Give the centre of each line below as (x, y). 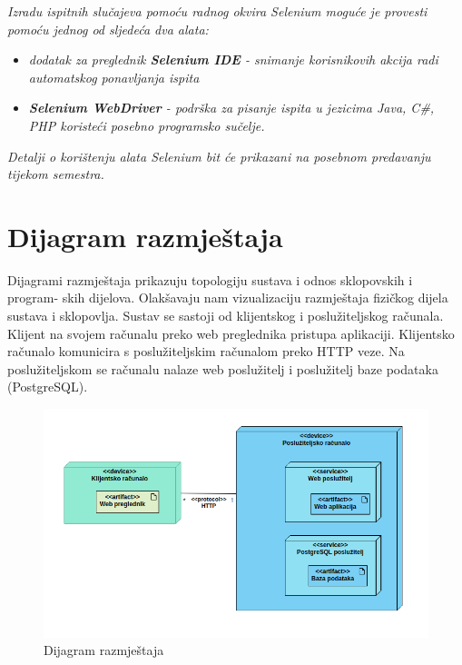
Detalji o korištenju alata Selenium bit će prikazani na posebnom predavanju (219, 156)
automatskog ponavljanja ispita (114, 77)
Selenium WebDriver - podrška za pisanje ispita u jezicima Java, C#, (231, 108)
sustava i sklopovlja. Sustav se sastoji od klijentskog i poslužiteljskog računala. (226, 316)
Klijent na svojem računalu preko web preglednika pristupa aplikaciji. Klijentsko (231, 333)
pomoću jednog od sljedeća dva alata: (108, 29)
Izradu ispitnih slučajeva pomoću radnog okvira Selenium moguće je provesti (217, 11)
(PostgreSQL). (48, 387)
